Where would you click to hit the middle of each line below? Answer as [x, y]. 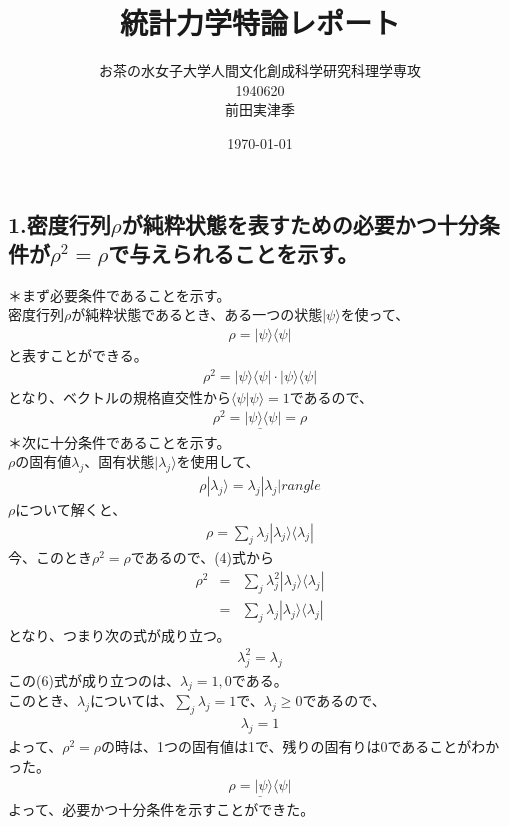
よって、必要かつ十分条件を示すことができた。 [161, 809]
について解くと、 [71, 508]
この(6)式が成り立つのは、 [94, 679]
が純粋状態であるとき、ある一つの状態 [197, 314]
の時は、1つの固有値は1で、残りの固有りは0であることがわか [300, 745]
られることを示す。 [265, 252]
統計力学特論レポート [259, 22]
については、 [132, 700]
